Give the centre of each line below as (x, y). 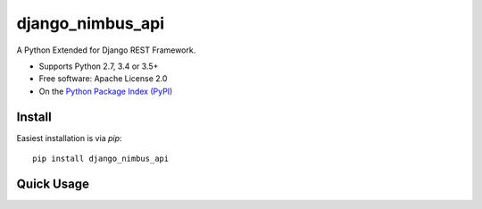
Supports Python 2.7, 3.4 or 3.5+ (99, 66)
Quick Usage (53, 184)
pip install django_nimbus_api (101, 159)
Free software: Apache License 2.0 (103, 79)
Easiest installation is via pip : (69, 138)
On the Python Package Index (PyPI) (106, 91)
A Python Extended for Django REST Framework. (106, 50)
